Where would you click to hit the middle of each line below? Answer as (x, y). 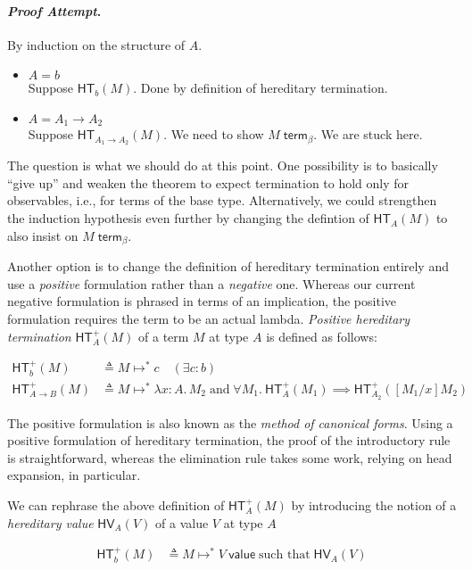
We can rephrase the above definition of (116, 504)
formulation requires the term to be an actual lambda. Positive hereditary (209, 318)
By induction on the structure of (96, 44)
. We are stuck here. (368, 134)
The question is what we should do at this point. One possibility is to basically (223, 165)
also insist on (43, 235)
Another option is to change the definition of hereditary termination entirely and (228, 266)
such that (285, 555)
